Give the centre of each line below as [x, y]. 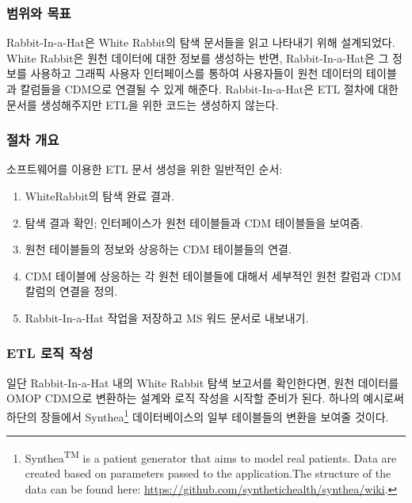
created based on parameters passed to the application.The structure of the [208, 473]
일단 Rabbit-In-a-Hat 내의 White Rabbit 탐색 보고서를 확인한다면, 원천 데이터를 [203, 382]
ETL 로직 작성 [50, 353]
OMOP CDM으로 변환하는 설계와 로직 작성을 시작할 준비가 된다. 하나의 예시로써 [205, 398]
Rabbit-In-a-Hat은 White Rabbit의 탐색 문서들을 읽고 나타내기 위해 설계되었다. [201, 42]
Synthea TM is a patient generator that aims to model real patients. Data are [211, 457]
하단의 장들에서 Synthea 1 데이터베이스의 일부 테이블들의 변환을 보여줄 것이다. [198, 415]
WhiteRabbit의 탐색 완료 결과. [99, 196]
